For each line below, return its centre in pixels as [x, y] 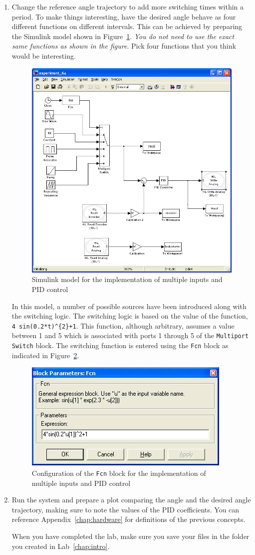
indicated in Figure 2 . [45, 355]
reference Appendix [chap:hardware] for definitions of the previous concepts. [128, 519]
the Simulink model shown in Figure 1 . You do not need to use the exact [123, 36]
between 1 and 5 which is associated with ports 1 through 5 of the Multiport [130, 335]
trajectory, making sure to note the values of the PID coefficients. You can [126, 509]
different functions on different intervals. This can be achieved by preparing [127, 26]
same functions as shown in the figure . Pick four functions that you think [124, 46]
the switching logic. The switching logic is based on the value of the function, [130, 316]
